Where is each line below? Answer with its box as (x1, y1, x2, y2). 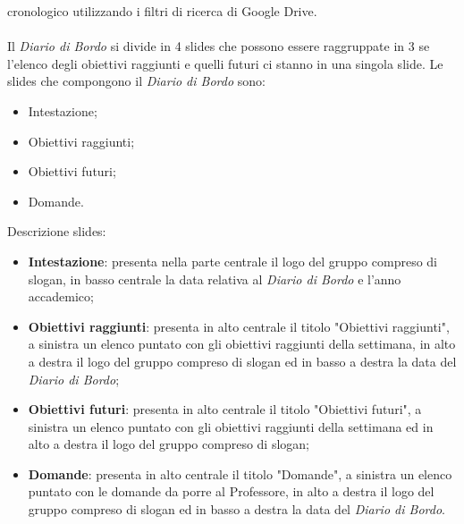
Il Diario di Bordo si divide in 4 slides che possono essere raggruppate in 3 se (7, 37, 430, 55)
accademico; (28, 287, 94, 306)
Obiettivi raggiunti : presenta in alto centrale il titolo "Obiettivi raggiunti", (28, 317, 450, 335)
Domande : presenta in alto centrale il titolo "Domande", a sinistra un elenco (28, 464, 452, 483)
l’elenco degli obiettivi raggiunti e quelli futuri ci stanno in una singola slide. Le (7, 54, 443, 72)
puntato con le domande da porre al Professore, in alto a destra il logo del (28, 482, 434, 501)
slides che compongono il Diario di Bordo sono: (7, 72, 266, 90)
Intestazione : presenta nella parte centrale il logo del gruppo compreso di (28, 251, 437, 270)
